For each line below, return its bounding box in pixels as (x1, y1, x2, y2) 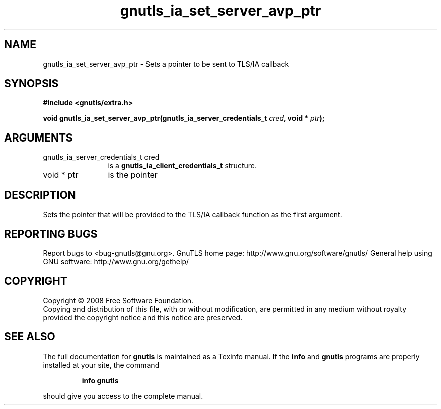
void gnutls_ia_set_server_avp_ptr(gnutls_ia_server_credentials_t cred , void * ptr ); (43, 114, 325, 123)
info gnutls (82, 376, 119, 385)
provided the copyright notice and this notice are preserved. (43, 313, 243, 322)
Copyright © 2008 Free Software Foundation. (43, 296, 194, 305)
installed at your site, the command (43, 360, 160, 369)
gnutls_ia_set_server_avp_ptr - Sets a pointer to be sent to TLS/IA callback (43, 59, 289, 69)
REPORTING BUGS (4, 227, 98, 240)
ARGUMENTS (4, 131, 73, 144)
